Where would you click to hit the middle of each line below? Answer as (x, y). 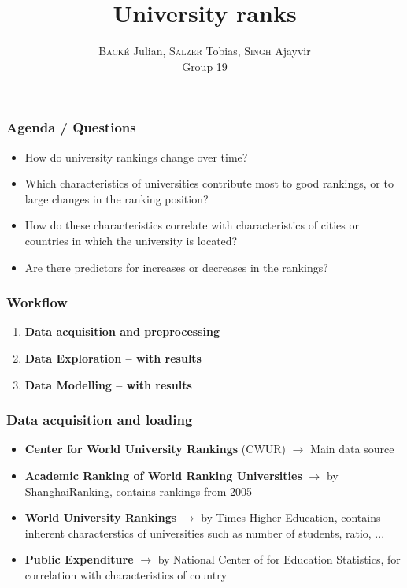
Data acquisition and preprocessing (122, 331)
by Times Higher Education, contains (291, 517)
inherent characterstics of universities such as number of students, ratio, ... (205, 532)
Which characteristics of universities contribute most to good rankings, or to (209, 183)
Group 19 (205, 66)
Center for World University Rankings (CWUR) (155, 449)
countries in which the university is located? (131, 240)
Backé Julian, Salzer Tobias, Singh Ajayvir (205, 51)
